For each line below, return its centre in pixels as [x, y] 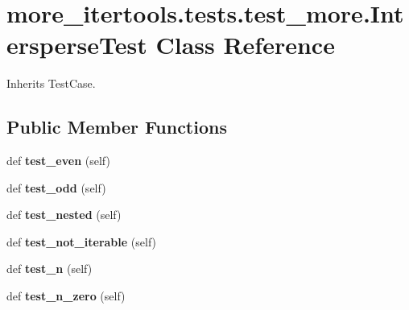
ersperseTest [77, 45]
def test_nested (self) [64, 215]
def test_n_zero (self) [66, 296]
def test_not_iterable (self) [82, 241]
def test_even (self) [58, 161]
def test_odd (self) [56, 187]
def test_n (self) [50, 269]
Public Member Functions [117, 127]
